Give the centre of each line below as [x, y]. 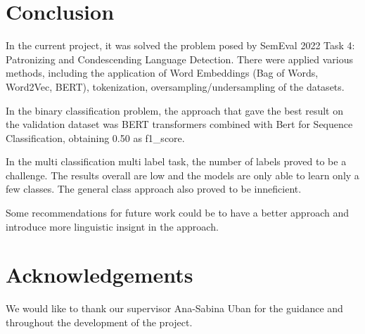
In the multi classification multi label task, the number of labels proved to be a [176, 161]
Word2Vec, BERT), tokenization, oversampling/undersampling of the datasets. [175, 86]
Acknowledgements [100, 275]
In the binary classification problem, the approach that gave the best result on [174, 110]
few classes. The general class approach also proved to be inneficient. [154, 189]
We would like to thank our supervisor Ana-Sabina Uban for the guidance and [174, 308]
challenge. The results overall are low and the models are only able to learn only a [182, 175]
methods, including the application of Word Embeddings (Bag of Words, [162, 73]
